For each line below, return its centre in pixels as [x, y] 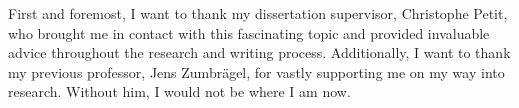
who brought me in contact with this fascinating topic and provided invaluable [249, 32]
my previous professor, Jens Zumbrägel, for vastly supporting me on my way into [256, 71]
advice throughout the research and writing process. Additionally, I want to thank [259, 52]
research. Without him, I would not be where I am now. [179, 91]
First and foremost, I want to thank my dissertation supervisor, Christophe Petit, [258, 13]
